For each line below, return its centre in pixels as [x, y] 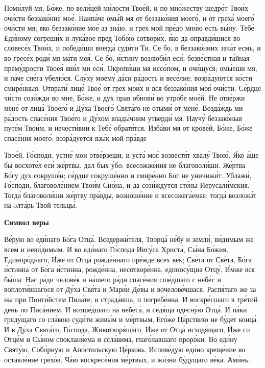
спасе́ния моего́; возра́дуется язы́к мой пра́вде [75, 138]
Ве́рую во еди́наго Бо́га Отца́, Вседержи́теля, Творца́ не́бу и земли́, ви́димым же [129, 239]
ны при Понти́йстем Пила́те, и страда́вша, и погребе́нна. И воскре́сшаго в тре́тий [131, 299]
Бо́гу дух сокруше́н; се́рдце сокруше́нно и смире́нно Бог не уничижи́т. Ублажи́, [128, 175]
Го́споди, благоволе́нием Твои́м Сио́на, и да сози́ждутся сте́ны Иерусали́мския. [127, 185]
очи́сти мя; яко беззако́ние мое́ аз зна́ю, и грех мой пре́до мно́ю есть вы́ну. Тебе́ [129, 28]
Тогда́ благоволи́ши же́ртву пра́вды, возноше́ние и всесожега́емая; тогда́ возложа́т [130, 195]
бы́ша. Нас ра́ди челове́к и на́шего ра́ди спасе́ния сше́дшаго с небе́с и [113, 279]
